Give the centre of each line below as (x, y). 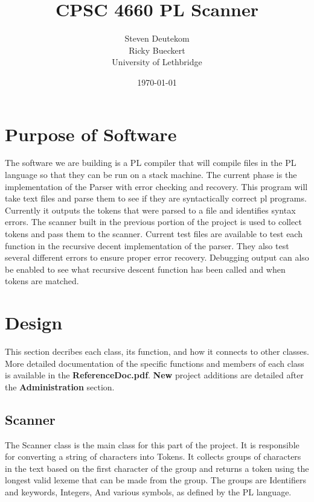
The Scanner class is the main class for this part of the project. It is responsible (152, 444)
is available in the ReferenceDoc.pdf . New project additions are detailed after (154, 375)
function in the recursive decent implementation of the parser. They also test (147, 245)
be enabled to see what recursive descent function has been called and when (145, 269)
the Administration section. (60, 386)
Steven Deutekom (157, 38)
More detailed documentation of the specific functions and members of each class (155, 363)
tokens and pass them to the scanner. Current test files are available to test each (154, 234)
